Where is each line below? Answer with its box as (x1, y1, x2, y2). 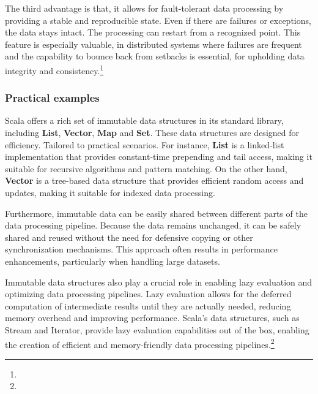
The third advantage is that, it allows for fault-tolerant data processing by (5, 2, 284, 14)
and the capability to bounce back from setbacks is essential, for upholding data (5, 50, 305, 63)
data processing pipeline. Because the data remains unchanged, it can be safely (5, 219, 301, 232)
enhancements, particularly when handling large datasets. (5, 254, 220, 267)
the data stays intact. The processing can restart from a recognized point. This (5, 26, 301, 39)
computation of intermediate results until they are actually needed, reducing (5, 299, 291, 312)
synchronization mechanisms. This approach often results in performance (5, 243, 278, 256)
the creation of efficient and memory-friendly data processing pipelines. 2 (5, 336, 275, 350)
